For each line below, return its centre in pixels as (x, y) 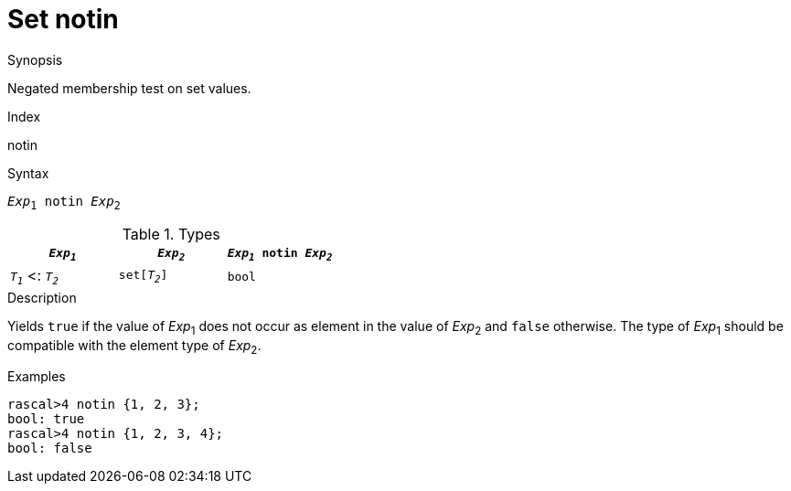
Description (42, 297)
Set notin (63, 19)
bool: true (46, 419)
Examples (37, 377)
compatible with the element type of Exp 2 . (134, 347)
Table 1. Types (171, 234)
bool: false (50, 448)
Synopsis (35, 59)
